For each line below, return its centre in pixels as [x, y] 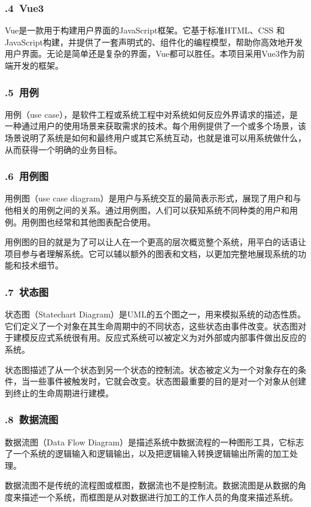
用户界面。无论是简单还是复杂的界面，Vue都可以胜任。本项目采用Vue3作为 [151, 54]
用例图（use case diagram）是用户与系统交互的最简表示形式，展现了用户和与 [153, 198]
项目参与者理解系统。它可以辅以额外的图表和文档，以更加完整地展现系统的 [151, 253]
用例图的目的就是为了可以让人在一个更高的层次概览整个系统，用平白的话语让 [155, 242]
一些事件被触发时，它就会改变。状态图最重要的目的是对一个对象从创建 [168, 381]
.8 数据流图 [32, 419]
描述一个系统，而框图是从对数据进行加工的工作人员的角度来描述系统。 [159, 497]
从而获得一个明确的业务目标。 [63, 149]
